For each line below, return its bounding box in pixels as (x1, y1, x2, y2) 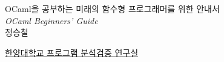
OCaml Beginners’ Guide (5, 14, 98, 26)
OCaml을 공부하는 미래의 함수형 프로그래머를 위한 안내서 (5, 2, 220, 14)
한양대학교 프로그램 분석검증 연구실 (5, 46, 139, 58)
